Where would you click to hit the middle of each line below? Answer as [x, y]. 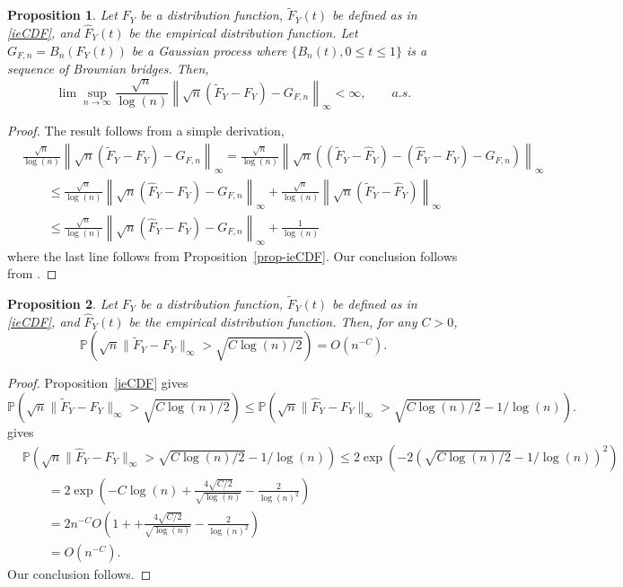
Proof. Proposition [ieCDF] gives [98, 383]
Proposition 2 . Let [62, 303]
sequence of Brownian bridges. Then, [108, 69]
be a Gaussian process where [209, 50]
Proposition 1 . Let [62, 15]
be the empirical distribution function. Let [243, 33]
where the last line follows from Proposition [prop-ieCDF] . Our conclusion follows [233, 255]
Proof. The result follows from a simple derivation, [146, 131]
